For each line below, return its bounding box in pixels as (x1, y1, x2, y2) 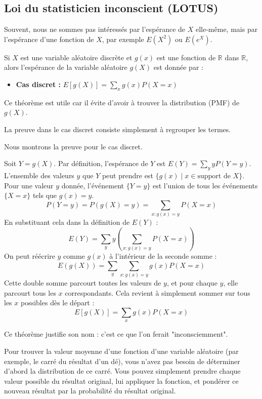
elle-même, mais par (195, 24, 258, 34)
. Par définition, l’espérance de (54, 158, 148, 169)
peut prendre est (102, 170, 153, 180)
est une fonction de (156, 52, 216, 62)
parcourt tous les (4, 287, 56, 298)
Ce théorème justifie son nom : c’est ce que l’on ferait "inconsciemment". (4, 329, 228, 339)
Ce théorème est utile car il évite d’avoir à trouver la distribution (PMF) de (4, 97, 240, 107)
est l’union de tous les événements (152, 180, 258, 190)
